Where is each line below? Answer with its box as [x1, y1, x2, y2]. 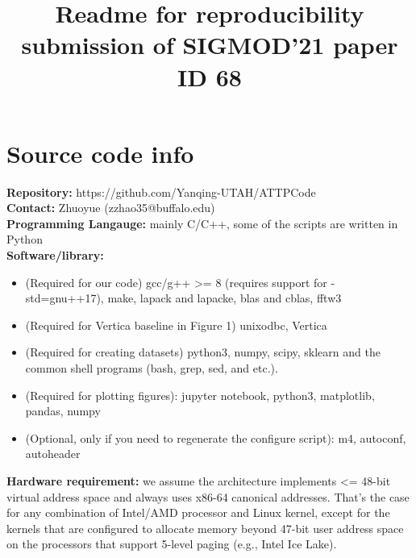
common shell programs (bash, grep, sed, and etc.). [25, 360, 278, 377]
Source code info [6, 136, 194, 169]
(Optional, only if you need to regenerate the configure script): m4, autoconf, [25, 429, 406, 446]
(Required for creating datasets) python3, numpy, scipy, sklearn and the [25, 344, 381, 360]
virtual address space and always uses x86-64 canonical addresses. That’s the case [6, 488, 410, 505]
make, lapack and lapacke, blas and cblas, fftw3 [107, 289, 342, 306]
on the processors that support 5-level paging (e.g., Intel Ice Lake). [6, 535, 337, 552]
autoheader [25, 445, 81, 462]
